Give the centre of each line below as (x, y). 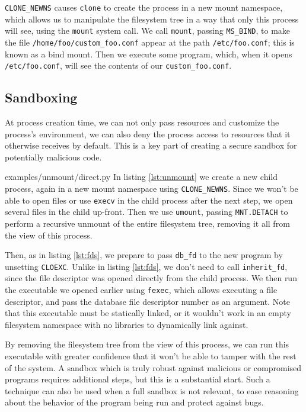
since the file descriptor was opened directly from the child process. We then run (151, 278)
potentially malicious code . (53, 157)
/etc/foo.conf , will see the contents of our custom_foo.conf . (118, 65)
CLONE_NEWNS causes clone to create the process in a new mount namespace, (144, 7)
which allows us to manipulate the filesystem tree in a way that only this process (152, 19)
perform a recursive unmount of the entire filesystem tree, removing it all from (147, 223)
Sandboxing (41, 97)
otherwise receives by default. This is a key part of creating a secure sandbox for (151, 145)
